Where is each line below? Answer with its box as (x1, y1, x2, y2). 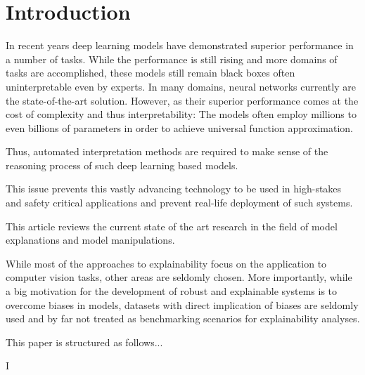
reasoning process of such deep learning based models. (6, 157, 238, 172)
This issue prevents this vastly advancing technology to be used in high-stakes (6, 181, 342, 196)
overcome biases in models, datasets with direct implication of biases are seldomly (6, 297, 359, 312)
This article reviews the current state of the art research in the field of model (6, 218, 338, 233)
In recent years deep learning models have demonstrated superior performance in (6, 38, 354, 53)
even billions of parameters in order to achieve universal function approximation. (6, 120, 354, 135)
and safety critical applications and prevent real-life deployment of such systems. (6, 195, 353, 210)
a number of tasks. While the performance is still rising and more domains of (6, 51, 338, 66)
